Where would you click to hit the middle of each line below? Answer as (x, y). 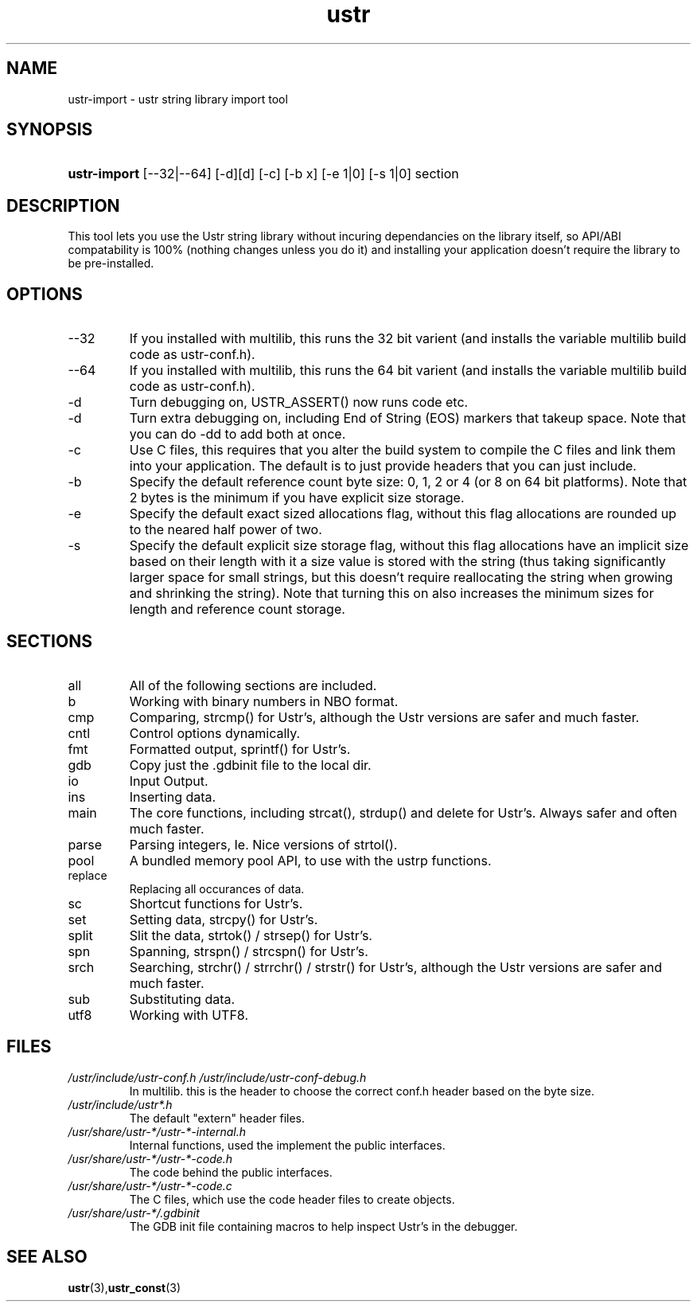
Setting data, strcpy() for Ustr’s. (224, 919)
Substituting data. (182, 999)
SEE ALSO (47, 1257)
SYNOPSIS (50, 130)
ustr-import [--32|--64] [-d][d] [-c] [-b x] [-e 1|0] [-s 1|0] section (263, 174)
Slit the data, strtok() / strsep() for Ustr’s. (251, 935)
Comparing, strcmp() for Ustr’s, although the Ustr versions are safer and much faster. (384, 717)
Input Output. (169, 781)
